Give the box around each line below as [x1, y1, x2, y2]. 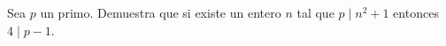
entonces [393, 4, 439, 21]
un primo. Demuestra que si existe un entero [40, 4, 281, 21]
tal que [296, 4, 334, 21]
